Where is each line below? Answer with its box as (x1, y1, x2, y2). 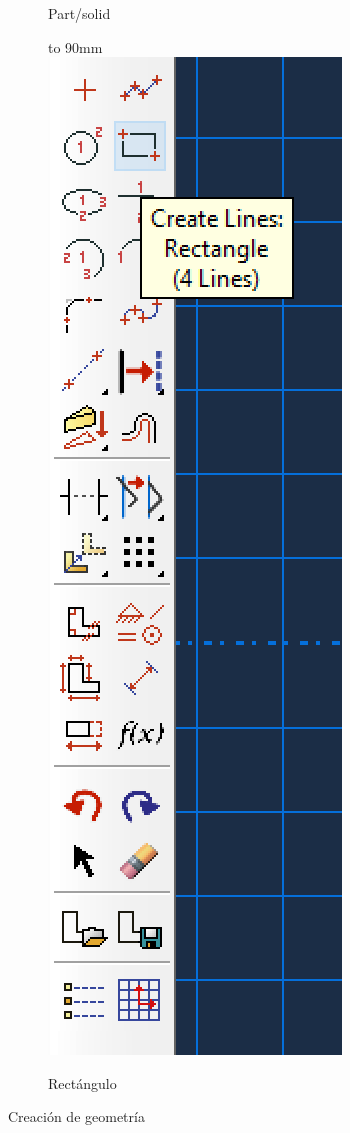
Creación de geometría (8, 1106, 145, 1127)
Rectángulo (48, 1072, 117, 1093)
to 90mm (48, 36, 103, 57)
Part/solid (48, 3, 111, 23)
